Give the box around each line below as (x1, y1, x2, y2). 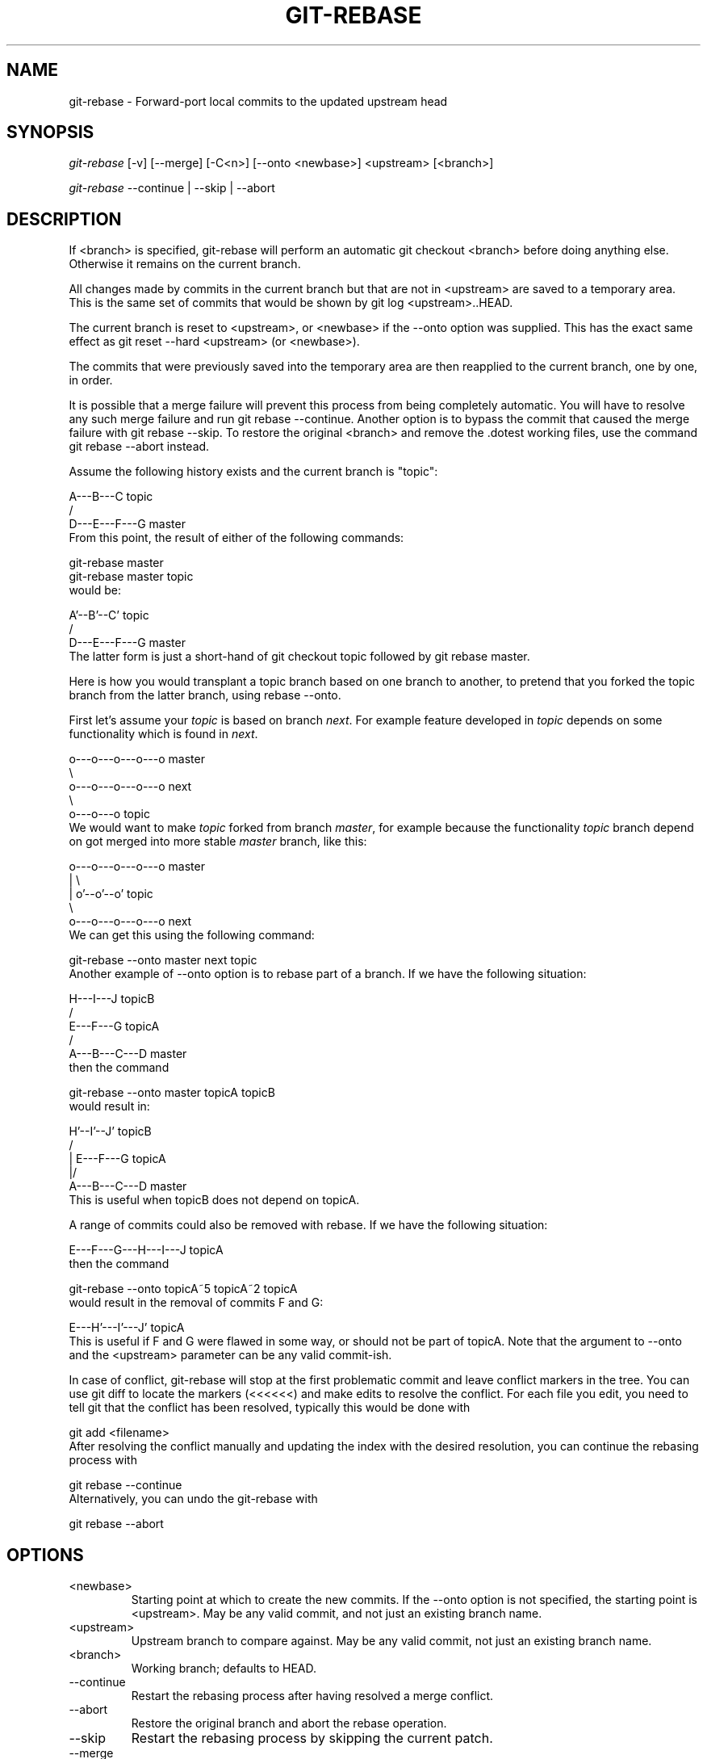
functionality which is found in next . (69, 727, 258, 741)
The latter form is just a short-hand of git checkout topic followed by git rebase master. (69, 649, 530, 664)
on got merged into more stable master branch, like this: (69, 834, 367, 849)
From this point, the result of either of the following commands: (69, 531, 404, 545)
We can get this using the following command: (69, 928, 315, 942)
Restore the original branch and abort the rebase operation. (131, 1716, 447, 1731)
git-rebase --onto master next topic (69, 953, 257, 968)
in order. (69, 373, 113, 388)
